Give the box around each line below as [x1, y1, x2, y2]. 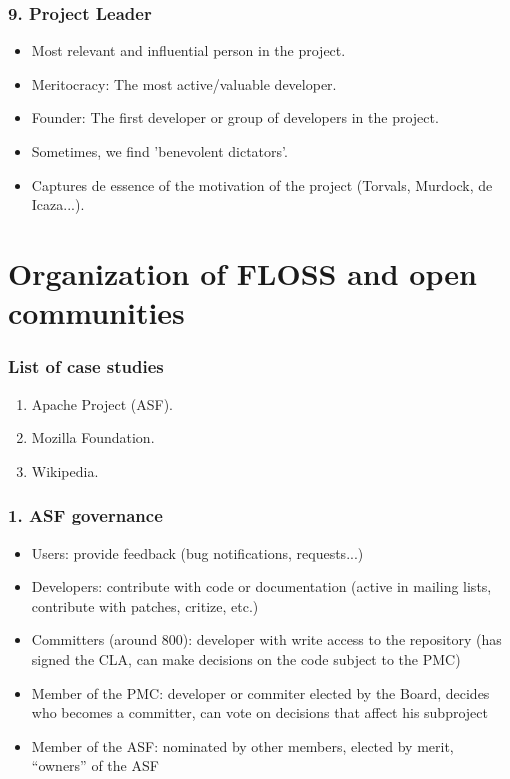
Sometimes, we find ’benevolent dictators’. [31, 141, 288, 161]
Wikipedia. [31, 460, 99, 481]
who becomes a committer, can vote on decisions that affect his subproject [31, 702, 488, 723]
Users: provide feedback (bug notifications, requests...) [31, 542, 364, 563]
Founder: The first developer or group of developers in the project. [31, 107, 439, 128]
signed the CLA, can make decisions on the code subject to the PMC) [31, 648, 461, 669]
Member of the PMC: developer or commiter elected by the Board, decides [31, 682, 490, 703]
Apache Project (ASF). [31, 393, 174, 414]
